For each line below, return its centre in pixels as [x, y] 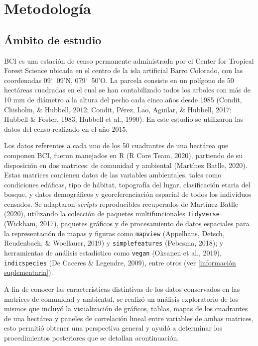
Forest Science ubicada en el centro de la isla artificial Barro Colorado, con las [124, 70]
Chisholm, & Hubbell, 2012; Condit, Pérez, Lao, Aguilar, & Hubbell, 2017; [118, 109]
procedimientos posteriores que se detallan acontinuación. [92, 337]
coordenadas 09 [27, 80]
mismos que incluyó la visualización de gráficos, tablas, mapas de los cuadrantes [126, 308]
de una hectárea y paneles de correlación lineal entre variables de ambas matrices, [129, 318]
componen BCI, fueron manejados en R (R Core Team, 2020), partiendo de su [124, 155]
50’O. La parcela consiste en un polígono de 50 [163, 80]
